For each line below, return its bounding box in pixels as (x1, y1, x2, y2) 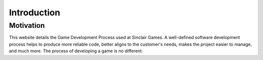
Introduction (9, 7, 60, 18)
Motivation (9, 21, 45, 30)
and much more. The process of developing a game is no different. (9, 48, 143, 54)
